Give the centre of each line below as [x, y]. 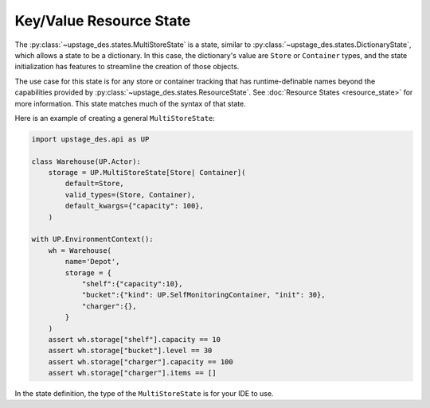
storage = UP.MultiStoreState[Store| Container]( [147, 173]
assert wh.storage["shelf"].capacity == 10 [134, 339]
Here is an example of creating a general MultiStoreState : [115, 118]
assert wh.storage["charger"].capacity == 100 [141, 361]
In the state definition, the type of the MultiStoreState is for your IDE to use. [144, 394]
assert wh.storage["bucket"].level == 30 [130, 351]
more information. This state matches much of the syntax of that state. [130, 103]
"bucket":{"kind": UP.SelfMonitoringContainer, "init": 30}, [203, 295]
